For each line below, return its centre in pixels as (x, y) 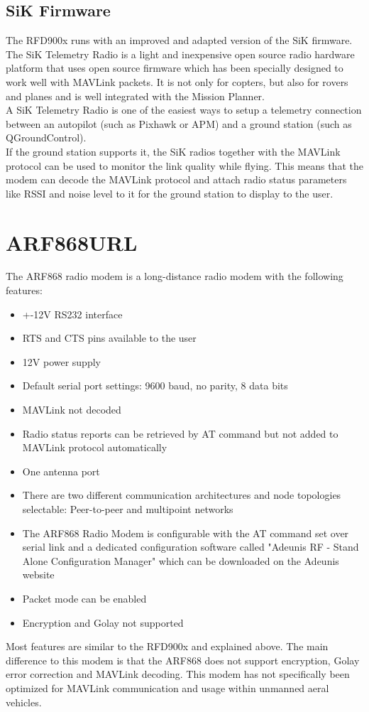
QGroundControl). (46, 137)
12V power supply (61, 361)
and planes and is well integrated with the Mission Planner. (135, 96)
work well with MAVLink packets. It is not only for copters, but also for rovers (177, 81)
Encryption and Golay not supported (103, 622)
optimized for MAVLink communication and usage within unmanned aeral (167, 687)
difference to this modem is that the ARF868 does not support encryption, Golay (183, 660)
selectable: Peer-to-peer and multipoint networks (128, 508)
